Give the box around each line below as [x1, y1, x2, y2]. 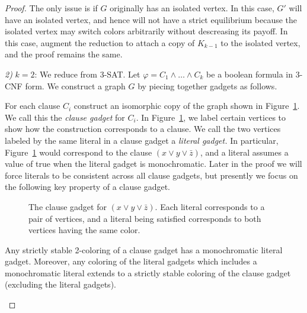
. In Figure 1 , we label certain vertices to [136, 111, 286, 123]
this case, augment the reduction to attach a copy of [5, 36, 195, 49]
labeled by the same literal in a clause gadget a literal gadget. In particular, [5, 134, 279, 146]
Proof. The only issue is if [5, 2, 98, 14]
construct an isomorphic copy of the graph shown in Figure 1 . [73, 99, 300, 112]
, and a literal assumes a [200, 146, 289, 158]
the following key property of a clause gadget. [5, 180, 170, 193]
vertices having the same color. [28, 224, 140, 236]
